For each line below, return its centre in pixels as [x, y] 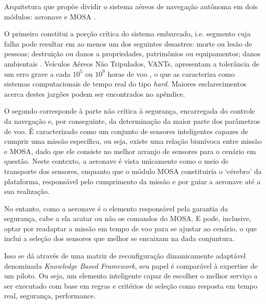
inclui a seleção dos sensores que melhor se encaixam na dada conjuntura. [119, 238]
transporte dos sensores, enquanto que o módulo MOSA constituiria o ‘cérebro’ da [133, 171]
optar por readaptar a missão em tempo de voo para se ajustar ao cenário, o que [130, 228]
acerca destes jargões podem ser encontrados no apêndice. [95, 93]
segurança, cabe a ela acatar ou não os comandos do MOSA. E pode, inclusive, [128, 218]
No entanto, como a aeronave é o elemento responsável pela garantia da [116, 208]
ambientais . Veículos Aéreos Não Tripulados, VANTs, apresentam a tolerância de [132, 63]
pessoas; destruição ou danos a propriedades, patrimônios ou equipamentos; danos [132, 53]
